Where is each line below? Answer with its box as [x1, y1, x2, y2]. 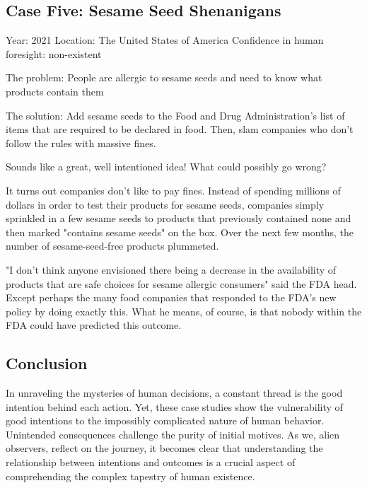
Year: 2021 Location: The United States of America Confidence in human [6, 33, 324, 47]
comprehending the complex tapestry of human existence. [6, 468, 255, 483]
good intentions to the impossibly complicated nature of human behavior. [6, 413, 325, 428]
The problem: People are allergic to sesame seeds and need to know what [6, 70, 322, 85]
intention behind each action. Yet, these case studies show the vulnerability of [6, 399, 343, 414]
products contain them [6, 83, 104, 98]
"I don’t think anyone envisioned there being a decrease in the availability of [6, 262, 337, 277]
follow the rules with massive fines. [6, 135, 156, 150]
